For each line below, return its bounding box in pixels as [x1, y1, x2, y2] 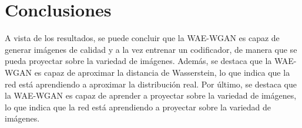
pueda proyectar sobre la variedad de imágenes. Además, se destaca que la [5, 55, 272, 67]
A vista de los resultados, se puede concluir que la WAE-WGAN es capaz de [5, 32, 280, 44]
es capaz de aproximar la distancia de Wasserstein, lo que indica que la [34, 66, 290, 78]
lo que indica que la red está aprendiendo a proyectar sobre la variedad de [5, 100, 271, 113]
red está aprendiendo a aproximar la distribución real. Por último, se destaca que [5, 78, 297, 90]
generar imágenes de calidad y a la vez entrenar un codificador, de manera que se [5, 43, 297, 55]
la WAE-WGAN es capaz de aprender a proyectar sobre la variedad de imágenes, [5, 89, 297, 102]
